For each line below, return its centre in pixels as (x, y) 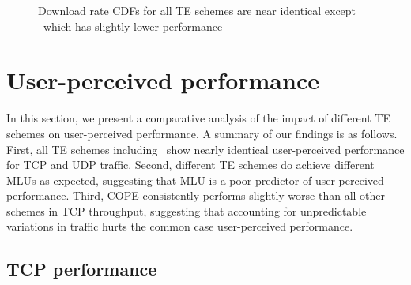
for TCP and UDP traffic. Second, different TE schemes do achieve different (190, 165)
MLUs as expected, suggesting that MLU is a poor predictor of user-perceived (195, 180)
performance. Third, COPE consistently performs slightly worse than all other (196, 195)
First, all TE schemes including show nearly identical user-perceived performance (205, 149)
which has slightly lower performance (133, 26)
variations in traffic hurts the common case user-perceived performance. (180, 226)
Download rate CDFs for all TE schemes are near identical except (197, 10)
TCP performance (82, 269)
